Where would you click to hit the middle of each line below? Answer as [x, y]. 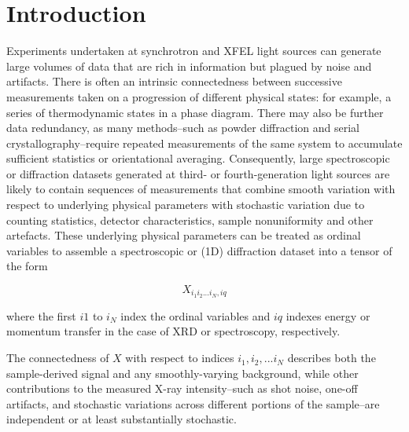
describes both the [332, 358]
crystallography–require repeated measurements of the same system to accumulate [204, 143]
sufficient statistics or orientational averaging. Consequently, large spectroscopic [198, 158]
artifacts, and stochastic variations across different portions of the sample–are [193, 403]
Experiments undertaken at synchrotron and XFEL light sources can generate [194, 51]
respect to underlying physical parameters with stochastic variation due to [186, 205]
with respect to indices [180, 358]
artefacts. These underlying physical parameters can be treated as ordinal [184, 235]
